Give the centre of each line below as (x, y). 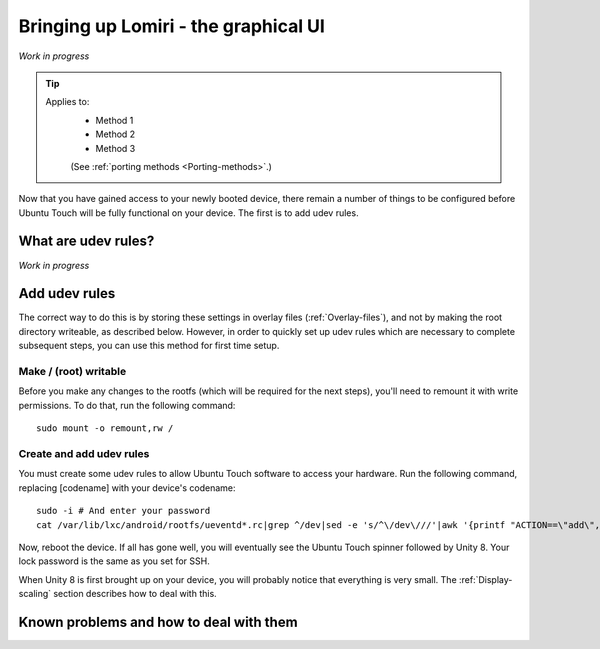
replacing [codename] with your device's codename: (127, 487)
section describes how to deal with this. (135, 594)
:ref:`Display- (485, 579)
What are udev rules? (86, 241)
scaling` (35, 594)
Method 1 (114, 120)
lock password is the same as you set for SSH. (114, 561)
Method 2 (115, 134)
